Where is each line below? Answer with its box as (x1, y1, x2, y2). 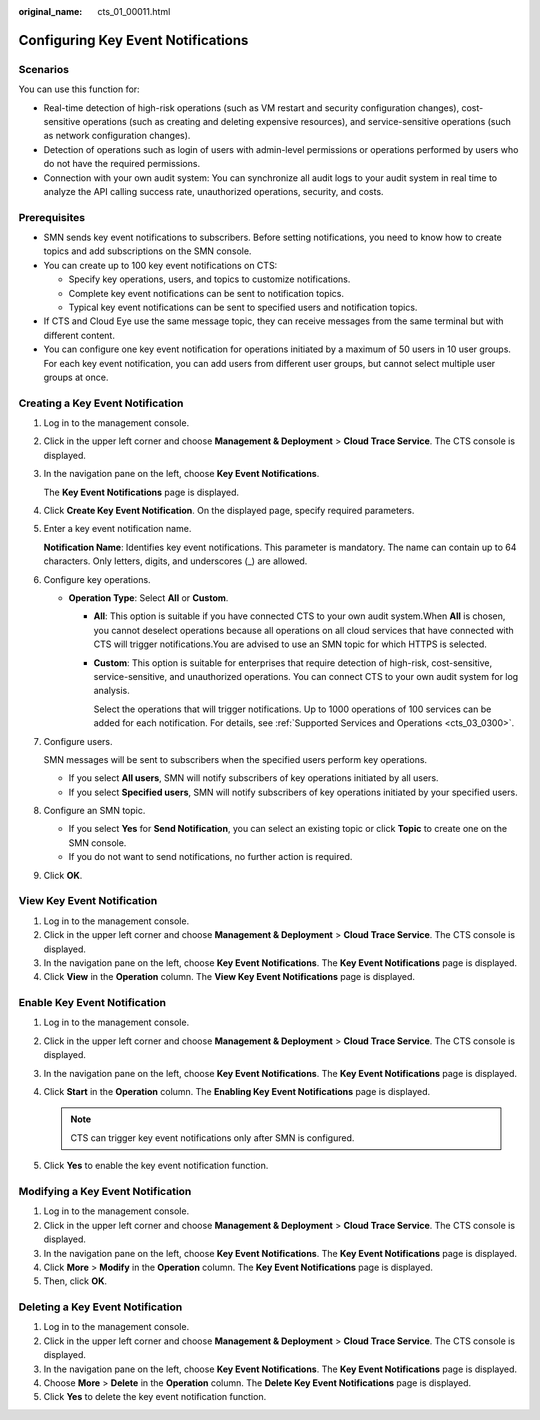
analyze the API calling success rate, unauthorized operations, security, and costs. (43, 185, 384, 197)
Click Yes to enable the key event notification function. (43, 1160, 269, 1172)
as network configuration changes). (43, 130, 191, 142)
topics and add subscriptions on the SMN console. (43, 245, 252, 257)
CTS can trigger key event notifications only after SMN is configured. (70, 1131, 355, 1144)
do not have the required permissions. (43, 158, 200, 170)
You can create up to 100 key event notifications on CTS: (43, 259, 278, 271)
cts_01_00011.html (97, 6, 171, 17)
